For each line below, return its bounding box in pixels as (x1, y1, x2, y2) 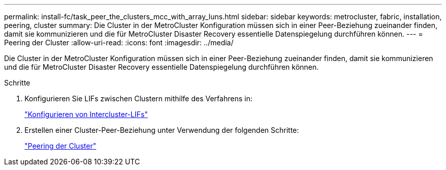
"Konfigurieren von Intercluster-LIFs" (24, 110, 148, 119)
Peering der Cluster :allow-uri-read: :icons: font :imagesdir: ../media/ (4, 38, 234, 47)
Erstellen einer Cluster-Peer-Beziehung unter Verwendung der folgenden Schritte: (24, 126, 299, 134)
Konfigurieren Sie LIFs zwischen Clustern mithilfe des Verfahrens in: (24, 94, 253, 103)
